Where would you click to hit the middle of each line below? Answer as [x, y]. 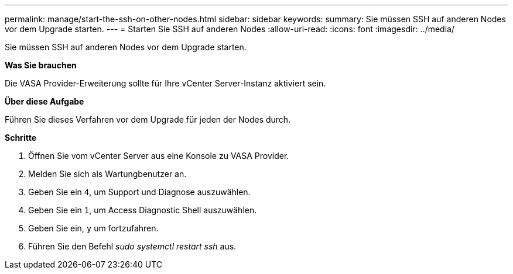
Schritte [20, 138]
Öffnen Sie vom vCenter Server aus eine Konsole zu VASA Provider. [159, 156]
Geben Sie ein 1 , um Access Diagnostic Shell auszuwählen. [143, 210]
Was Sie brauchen [41, 65]
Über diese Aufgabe [45, 101]
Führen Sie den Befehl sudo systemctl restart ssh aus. [132, 246]
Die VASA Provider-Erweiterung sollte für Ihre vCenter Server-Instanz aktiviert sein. [165, 83]
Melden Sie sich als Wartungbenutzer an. [107, 174]
